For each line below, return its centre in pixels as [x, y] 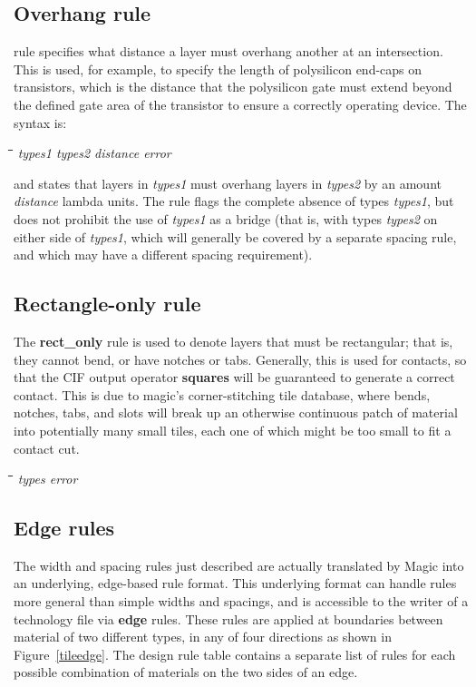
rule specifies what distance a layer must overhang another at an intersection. [228, 51]
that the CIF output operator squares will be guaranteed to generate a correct [234, 377]
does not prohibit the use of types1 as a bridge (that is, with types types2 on [226, 218]
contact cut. [47, 448]
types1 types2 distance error [94, 153]
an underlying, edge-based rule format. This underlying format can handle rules [235, 583]
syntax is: [40, 122]
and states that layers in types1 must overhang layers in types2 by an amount [228, 183]
